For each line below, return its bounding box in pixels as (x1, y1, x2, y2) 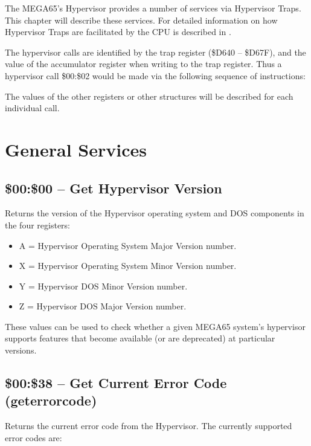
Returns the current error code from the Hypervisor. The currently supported (5, 419, 292, 432)
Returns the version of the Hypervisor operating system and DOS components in (5, 207, 304, 219)
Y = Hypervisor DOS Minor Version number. (19, 279, 188, 292)
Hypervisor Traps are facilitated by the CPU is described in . (5, 25, 231, 38)
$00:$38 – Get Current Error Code (5, 373, 227, 392)
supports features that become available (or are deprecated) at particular (5, 332, 275, 344)
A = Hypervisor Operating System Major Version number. (19, 239, 237, 251)
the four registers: (5, 218, 70, 231)
